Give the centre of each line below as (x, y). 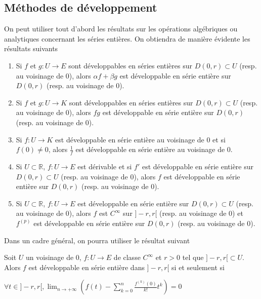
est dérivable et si (105, 166)
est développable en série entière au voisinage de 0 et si (140, 139)
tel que (193, 257)
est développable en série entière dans (86, 267)
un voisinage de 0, (54, 257)
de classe (127, 257)
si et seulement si (198, 267)
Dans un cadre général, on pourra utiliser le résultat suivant (97, 240)
